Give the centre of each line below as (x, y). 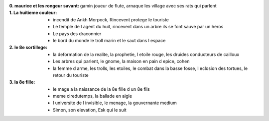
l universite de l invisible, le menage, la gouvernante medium (115, 103)
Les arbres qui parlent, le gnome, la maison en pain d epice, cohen (121, 61)
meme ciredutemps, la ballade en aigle (92, 96)
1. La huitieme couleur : (33, 13)
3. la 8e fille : (22, 82)
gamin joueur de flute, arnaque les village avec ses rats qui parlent (148, 6)
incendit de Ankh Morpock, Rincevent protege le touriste (111, 19)
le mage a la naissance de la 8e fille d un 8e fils (102, 89)
